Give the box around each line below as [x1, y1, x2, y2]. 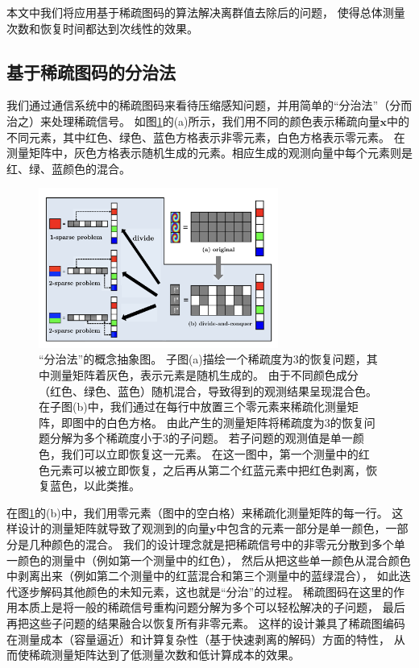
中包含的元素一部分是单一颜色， [216, 520, 386, 537]
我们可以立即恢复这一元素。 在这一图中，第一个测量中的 [60, 446, 359, 463]
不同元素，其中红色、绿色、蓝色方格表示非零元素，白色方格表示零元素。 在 [6, 128, 405, 145]
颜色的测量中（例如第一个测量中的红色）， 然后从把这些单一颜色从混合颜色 [17, 551, 411, 568]
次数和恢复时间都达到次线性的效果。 [6, 19, 198, 36]
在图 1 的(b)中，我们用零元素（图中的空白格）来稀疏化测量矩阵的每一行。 [6, 504, 388, 521]
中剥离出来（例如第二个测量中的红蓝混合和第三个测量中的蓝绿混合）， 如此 [6, 567, 400, 584]
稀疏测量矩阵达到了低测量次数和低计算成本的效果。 [28, 646, 300, 663]
